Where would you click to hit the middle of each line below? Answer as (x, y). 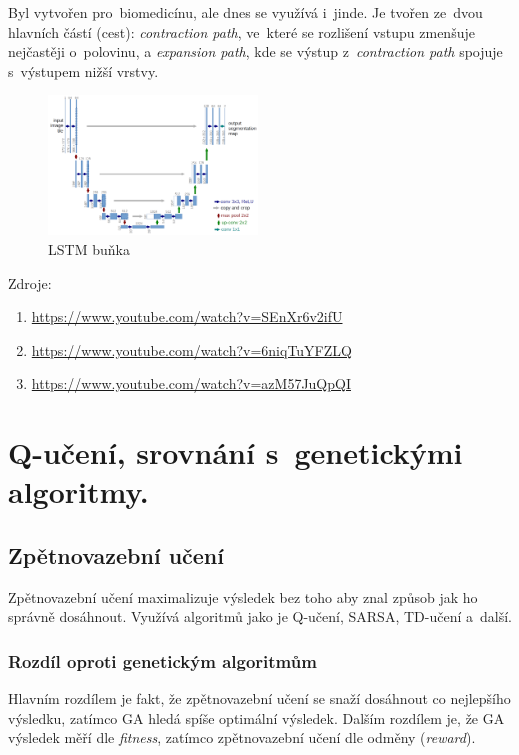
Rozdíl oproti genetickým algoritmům (162, 660)
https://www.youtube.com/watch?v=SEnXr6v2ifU (187, 316)
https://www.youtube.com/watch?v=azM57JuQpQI (191, 383)
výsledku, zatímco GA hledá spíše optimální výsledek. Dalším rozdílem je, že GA (256, 717)
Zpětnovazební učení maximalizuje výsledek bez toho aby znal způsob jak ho (243, 596)
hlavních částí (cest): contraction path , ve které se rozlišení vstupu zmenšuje (241, 31)
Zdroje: (30, 282)
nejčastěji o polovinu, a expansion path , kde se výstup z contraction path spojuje (255, 51)
